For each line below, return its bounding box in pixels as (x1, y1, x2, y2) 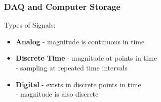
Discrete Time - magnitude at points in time (15, 53, 157, 63)
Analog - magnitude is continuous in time (15, 36, 145, 46)
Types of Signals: (4, 20, 56, 30)
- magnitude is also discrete (15, 89, 99, 99)
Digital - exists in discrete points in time (15, 79, 141, 89)
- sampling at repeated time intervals (15, 63, 127, 72)
